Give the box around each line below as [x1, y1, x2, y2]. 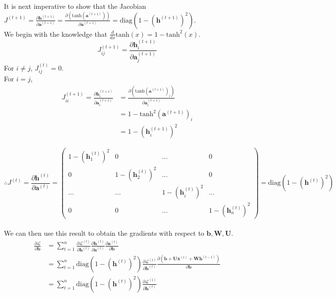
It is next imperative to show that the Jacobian [4, 1, 146, 11]
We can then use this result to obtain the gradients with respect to [4, 228, 204, 238]
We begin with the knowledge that [4, 28, 108, 39]
